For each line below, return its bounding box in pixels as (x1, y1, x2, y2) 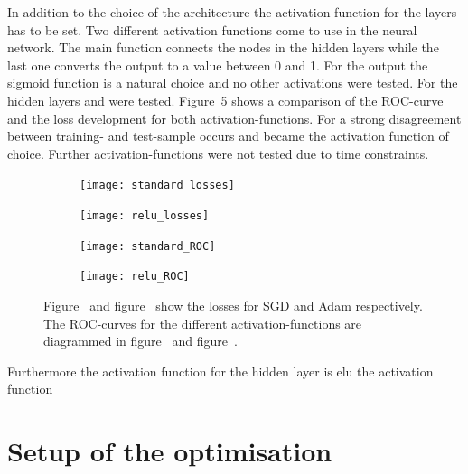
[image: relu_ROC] (80, 270, 190, 283)
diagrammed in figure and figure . (43, 331, 238, 350)
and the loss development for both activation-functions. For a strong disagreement (7, 108, 462, 127)
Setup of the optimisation (7, 432, 332, 469)
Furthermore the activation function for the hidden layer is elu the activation (7, 361, 434, 380)
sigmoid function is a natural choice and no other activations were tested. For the (7, 73, 458, 92)
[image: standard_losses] (80, 179, 235, 192)
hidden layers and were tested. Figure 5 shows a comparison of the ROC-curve (7, 90, 444, 109)
